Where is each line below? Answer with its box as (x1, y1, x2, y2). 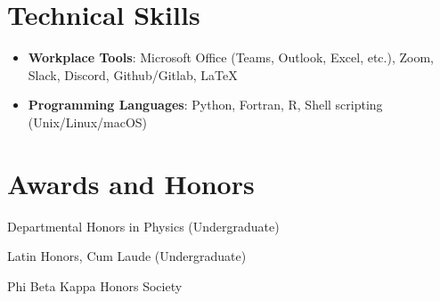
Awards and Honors (7, 165, 255, 201)
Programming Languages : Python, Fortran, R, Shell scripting (28, 95, 383, 114)
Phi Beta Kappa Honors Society (7, 276, 183, 295)
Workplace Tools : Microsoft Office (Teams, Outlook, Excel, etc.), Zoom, (28, 48, 434, 67)
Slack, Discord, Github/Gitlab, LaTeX (28, 65, 238, 84)
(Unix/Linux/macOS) (28, 112, 148, 131)
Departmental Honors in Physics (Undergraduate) (7, 216, 280, 235)
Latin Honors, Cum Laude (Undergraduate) (7, 247, 247, 265)
